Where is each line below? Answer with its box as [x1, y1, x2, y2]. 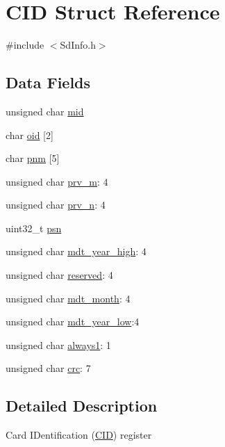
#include [6, 38, 44, 52]
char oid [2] [6, 127, 53, 142]
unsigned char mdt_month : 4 [6, 291, 131, 305]
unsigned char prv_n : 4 [6, 197, 106, 212]
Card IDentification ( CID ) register [6, 428, 152, 442]
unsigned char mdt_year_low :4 [6, 314, 140, 329]
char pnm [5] [6, 151, 60, 165]
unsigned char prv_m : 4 [6, 174, 108, 188]
